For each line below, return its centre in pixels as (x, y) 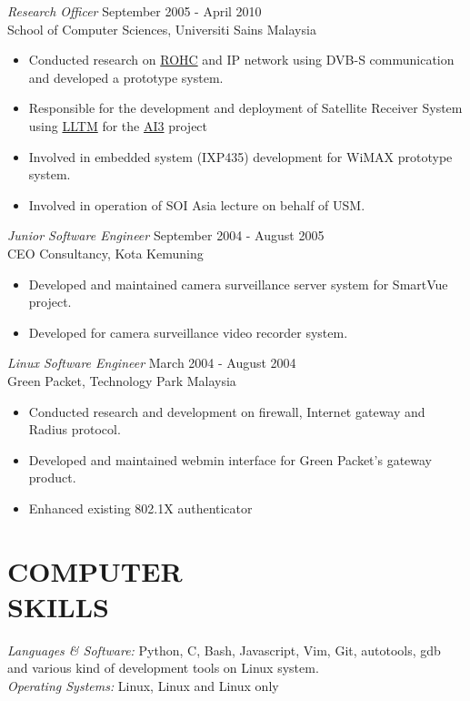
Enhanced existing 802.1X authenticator (140, 508)
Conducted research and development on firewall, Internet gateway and (227, 411)
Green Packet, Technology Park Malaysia (122, 380)
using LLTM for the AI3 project (118, 125)
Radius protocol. (75, 429)
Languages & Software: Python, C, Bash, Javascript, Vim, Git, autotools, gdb (224, 650)
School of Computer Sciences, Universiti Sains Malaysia (162, 29)
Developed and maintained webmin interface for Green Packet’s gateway (230, 459)
